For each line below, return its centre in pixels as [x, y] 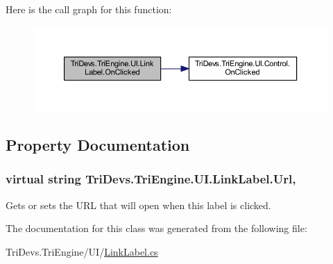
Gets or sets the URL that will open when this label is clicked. [138, 205]
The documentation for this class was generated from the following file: [156, 228]
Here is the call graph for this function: [89, 9]
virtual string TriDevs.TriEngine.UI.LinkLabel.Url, [151, 179]
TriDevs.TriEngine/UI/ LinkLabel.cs [82, 251]
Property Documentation [98, 145]
